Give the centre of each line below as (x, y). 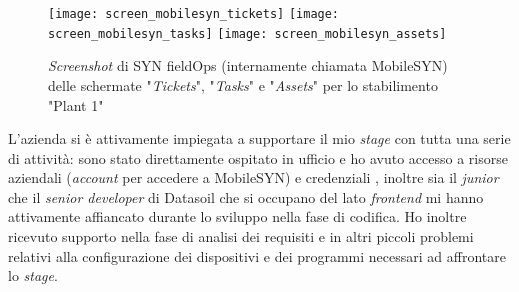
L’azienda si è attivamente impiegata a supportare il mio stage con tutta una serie (259, 138)
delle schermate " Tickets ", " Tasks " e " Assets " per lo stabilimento (243, 84)
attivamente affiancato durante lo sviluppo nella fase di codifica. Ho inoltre (237, 216)
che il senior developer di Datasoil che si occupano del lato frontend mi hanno (246, 196)
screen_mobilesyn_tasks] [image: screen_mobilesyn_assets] (247, 33)
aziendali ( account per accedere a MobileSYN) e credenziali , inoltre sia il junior (253, 177)
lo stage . (33, 275)
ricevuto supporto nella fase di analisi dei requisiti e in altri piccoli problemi (241, 236)
